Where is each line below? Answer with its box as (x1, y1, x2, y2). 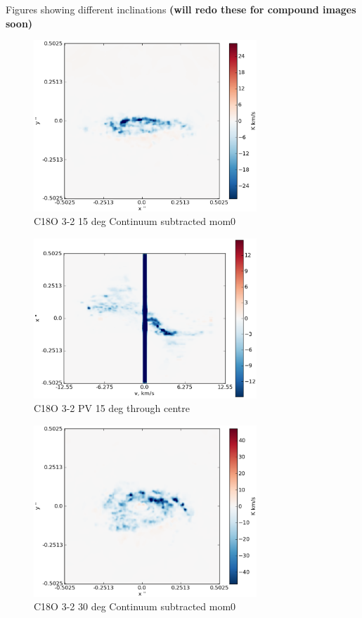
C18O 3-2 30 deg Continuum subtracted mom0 (34, 599, 236, 614)
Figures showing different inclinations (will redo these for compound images (6, 2, 356, 16)
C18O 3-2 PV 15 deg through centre (34, 401, 190, 416)
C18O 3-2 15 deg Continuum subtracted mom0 (34, 214, 236, 228)
